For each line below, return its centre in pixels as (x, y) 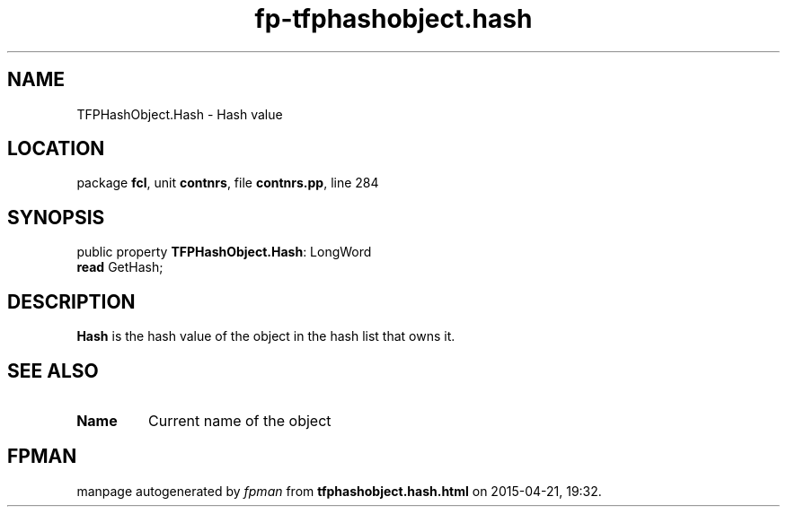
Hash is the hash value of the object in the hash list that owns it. (266, 336)
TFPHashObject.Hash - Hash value (180, 114)
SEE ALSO (53, 370)
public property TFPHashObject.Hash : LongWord (224, 252)
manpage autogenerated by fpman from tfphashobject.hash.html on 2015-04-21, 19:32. (339, 491)
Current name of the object (240, 420)
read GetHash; (120, 267)
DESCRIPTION (71, 301)
